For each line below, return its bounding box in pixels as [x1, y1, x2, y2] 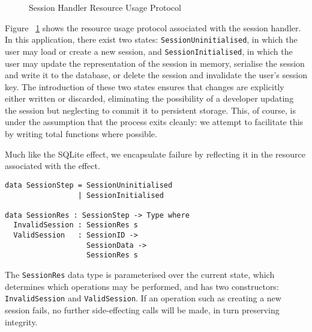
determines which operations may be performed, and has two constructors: [5, 280, 279, 292]
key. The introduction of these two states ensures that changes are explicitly [5, 80, 284, 93]
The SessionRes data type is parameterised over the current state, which [5, 268, 275, 281]
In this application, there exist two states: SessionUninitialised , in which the [5, 33, 298, 46]
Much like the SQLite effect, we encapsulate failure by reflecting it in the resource [5, 147, 305, 160]
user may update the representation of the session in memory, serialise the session [5, 57, 305, 69]
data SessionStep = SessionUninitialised [5, 180, 173, 189]
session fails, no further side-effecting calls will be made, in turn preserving [5, 304, 280, 316]
